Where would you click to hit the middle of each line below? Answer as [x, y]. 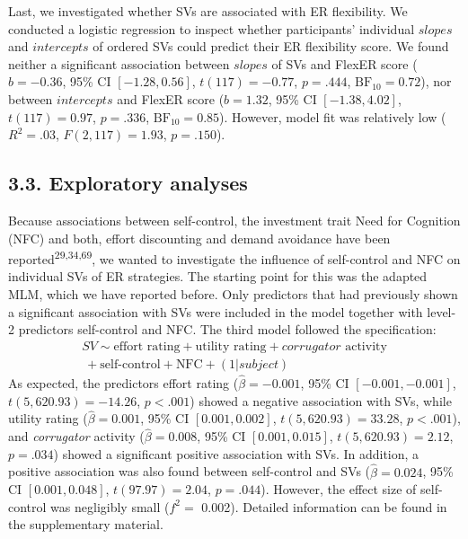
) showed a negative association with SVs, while [321, 400]
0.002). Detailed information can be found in [324, 506]
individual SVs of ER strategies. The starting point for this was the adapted [218, 276]
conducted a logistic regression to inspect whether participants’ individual [212, 28]
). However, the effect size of [339, 489]
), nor [436, 81]
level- [442, 311]
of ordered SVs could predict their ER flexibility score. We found [271, 46]
